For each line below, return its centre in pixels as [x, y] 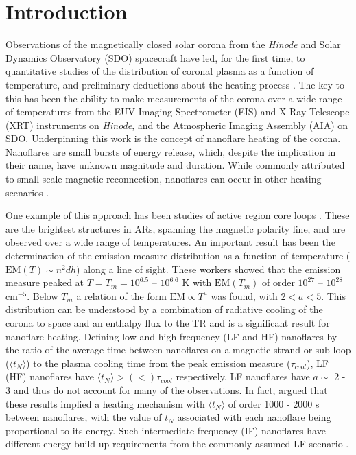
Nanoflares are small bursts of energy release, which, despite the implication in [171, 151]
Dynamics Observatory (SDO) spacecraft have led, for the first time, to [155, 57]
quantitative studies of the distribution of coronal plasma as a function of [160, 71]
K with [197, 282]
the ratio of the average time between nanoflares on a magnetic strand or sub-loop [178, 350]
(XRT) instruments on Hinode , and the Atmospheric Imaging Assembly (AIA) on [177, 125]
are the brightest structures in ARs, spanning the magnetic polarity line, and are [176, 228]
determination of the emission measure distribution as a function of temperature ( [178, 256]
